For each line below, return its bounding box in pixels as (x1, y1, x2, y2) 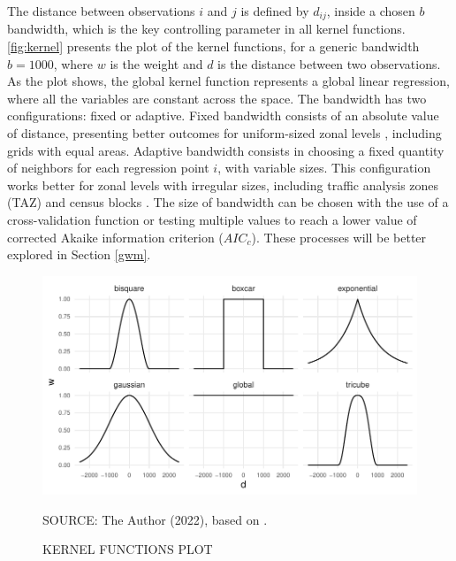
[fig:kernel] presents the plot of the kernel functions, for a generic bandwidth (7, 37, 420, 56)
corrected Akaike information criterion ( (7, 227, 224, 246)
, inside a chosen (326, 2, 415, 19)
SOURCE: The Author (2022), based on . (42, 510, 268, 528)
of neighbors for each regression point (7, 158, 209, 177)
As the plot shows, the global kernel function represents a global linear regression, (7, 72, 450, 90)
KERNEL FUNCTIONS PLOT (42, 540, 213, 558)
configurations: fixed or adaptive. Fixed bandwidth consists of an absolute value (7, 106, 439, 125)
